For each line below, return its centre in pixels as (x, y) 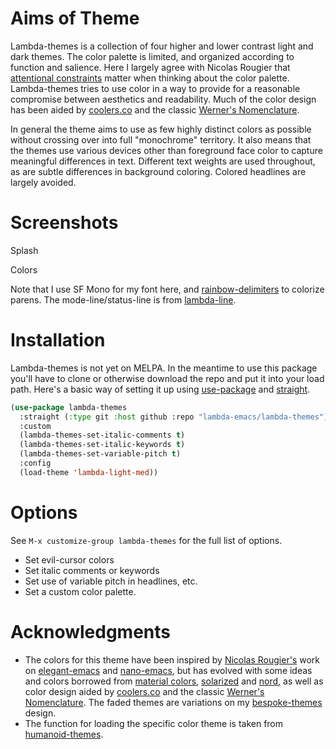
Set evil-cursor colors (69, 559)
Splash (24, 250)
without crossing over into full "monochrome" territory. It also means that (161, 139)
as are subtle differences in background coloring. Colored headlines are (158, 171)
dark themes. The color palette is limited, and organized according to (152, 56)
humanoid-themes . (64, 734)
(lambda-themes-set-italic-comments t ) (102, 435)
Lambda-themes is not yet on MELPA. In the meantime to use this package (164, 368)
